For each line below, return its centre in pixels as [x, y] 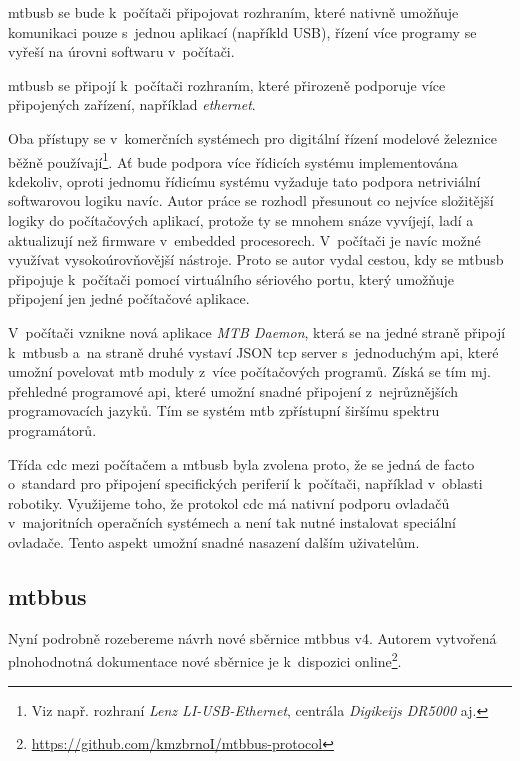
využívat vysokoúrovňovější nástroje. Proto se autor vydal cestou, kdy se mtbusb [256, 259]
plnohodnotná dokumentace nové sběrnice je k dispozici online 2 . [205, 659]
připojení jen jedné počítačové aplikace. [129, 298]
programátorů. [52, 429]
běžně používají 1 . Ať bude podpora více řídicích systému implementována [233, 160]
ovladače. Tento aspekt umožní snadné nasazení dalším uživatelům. [214, 541]
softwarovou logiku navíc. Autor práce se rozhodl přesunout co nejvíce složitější [251, 200]
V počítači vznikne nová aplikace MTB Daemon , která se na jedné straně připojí [257, 331]
